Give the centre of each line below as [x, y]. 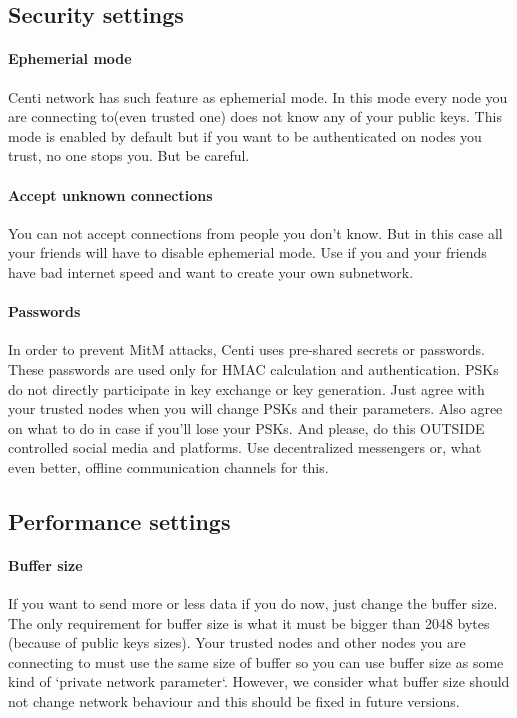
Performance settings [119, 520]
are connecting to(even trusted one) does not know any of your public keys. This [255, 116]
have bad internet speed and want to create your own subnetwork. [211, 271]
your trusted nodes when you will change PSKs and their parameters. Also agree [255, 408]
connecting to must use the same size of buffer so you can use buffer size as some [256, 661]
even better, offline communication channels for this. [168, 466]
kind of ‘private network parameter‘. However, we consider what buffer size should [259, 681]
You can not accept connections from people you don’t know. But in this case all [255, 232]
